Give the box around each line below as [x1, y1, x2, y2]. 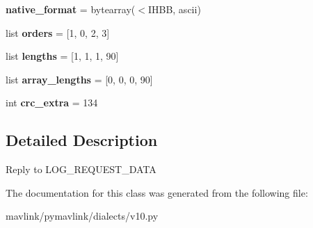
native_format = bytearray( [6, 2, 136, 16]
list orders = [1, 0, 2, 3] [6, 25, 110, 40]
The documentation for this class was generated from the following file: [6, 185, 308, 199]
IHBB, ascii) [147, 2, 201, 16]
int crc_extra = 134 [6, 95, 98, 110]
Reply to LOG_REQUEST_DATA [6, 162, 156, 177]
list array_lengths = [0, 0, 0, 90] [6, 72, 153, 86]
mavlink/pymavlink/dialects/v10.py [6, 209, 159, 223]
